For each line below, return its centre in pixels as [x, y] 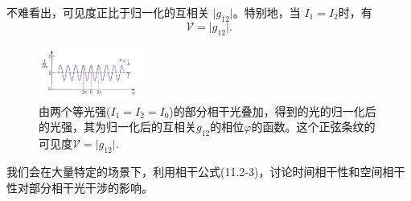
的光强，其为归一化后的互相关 [117, 127]
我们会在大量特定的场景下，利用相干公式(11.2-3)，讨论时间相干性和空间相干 [206, 172]
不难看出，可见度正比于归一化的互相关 [108, 12]
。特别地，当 [267, 12]
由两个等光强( [75, 111]
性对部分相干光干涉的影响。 [80, 187]
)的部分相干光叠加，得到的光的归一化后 [273, 111]
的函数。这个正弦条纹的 [313, 127]
